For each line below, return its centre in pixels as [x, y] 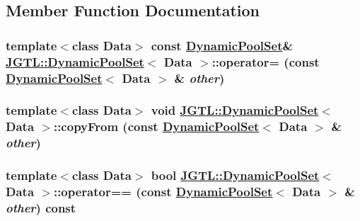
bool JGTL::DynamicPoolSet [235, 175]
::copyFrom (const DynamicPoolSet [156, 126]
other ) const [41, 207]
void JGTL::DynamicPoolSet [235, 110]
